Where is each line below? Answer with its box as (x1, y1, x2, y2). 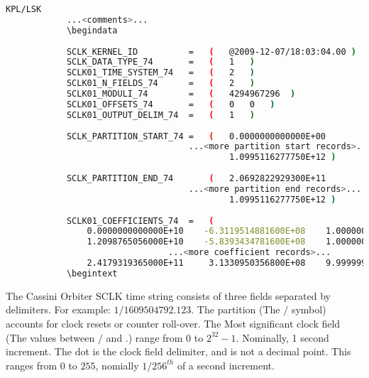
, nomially (95, 357, 139, 372)
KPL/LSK (6, 4, 42, 14)
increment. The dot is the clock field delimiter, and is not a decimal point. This (6, 344, 351, 359)
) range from (128, 330, 183, 345)
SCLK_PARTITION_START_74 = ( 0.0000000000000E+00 (66, 131, 326, 141)
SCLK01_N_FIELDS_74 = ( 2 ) (66, 78, 255, 89)
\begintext (66, 268, 118, 279)
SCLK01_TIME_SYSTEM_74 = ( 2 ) (66, 67, 255, 78)
